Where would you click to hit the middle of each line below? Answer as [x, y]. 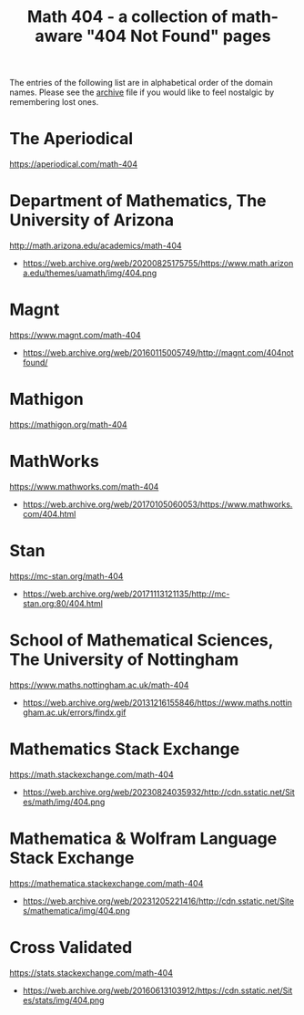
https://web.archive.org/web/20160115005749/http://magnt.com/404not [158, 352]
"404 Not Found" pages [178, 36]
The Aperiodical [71, 139]
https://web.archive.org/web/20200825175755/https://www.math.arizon [158, 264]
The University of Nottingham [124, 659]
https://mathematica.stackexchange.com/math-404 [106, 883]
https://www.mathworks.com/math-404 [84, 486]
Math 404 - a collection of [127, 17]
